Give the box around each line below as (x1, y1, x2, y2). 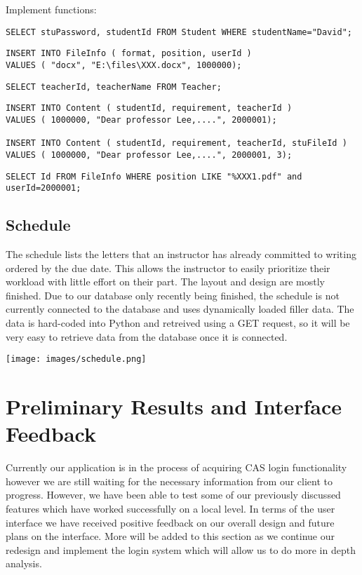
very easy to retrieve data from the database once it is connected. (6, 329, 288, 344)
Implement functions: (6, 2, 97, 16)
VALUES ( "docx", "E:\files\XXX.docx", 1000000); (6, 60, 242, 70)
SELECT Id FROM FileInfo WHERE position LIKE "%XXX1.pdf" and (6, 171, 302, 182)
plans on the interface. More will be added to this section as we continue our (6, 529, 335, 543)
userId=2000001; (6, 183, 81, 194)
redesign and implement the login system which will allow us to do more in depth (6, 542, 356, 557)
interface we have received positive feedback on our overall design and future (6, 515, 335, 529)
